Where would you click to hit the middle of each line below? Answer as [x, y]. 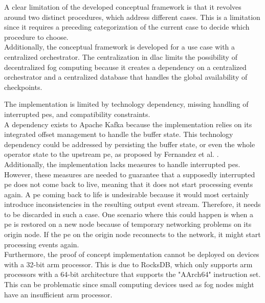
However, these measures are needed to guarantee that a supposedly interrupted [130, 174]
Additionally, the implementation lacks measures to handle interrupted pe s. [122, 164]
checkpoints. [23, 87]
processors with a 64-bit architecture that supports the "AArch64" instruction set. [132, 274]
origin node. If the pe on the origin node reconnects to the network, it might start [132, 234]
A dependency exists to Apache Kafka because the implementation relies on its [128, 124]
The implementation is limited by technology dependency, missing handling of [126, 104]
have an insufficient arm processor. [58, 294]
